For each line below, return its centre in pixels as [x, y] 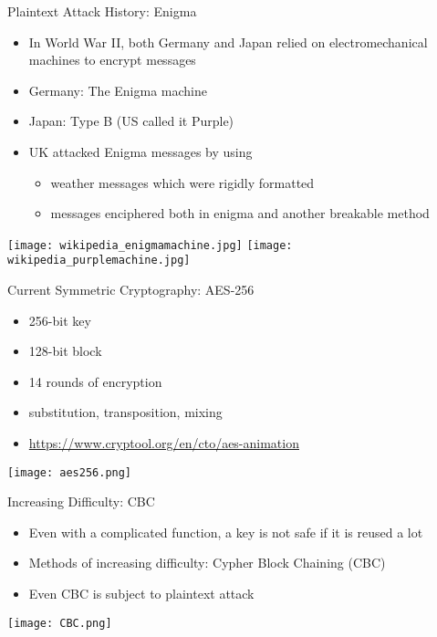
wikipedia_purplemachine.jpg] [99, 261]
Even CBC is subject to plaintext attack [141, 594]
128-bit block [65, 351]
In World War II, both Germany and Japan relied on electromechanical [228, 42]
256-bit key [60, 320]
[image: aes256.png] [70, 472]
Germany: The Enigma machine [118, 90]
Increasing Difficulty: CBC [81, 501]
